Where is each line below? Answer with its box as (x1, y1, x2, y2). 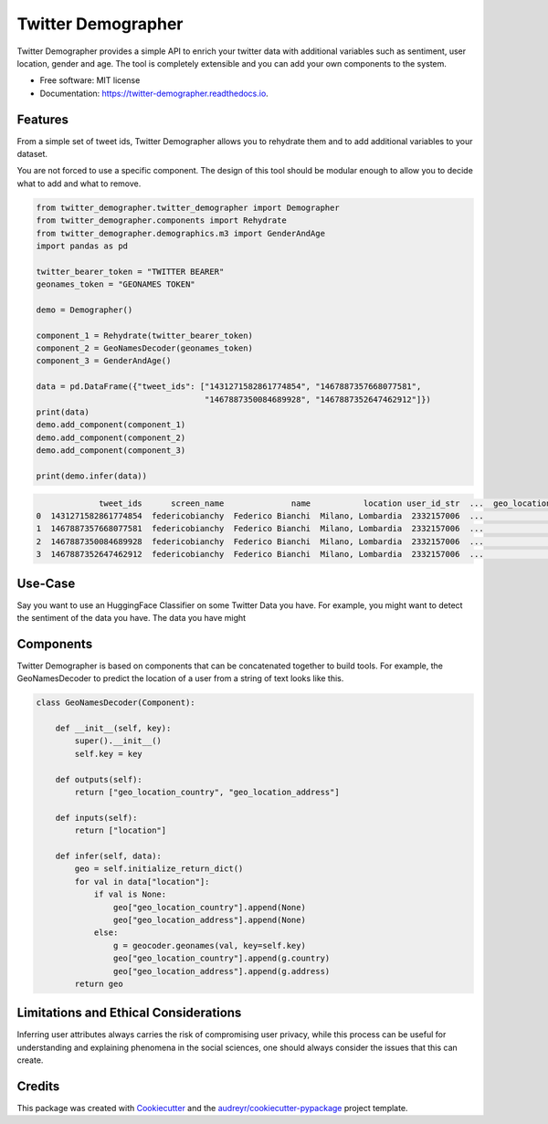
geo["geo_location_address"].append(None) (112, 914, 306, 925)
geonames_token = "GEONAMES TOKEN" (36, 279, 195, 289)
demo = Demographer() (36, 304, 133, 315)
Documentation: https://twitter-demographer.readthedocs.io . (39, 88, 269, 99)
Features (16, 111, 68, 127)
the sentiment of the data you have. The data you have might (16, 613, 247, 624)
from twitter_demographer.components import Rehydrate (36, 215, 287, 226)
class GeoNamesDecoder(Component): (36, 698, 195, 708)
